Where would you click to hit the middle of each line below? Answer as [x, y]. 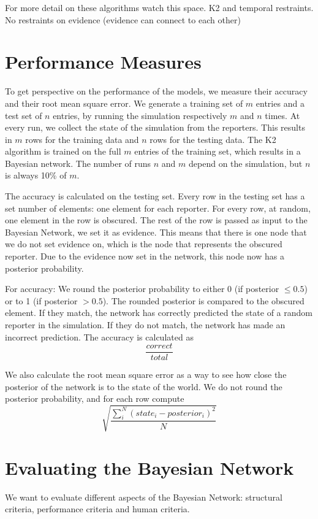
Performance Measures [103, 62]
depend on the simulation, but [246, 163]
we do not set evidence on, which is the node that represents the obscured [144, 244]
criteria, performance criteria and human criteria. [97, 509]
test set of [24, 115]
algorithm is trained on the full [63, 151]
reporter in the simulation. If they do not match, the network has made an [145, 325]
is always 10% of [36, 175]
